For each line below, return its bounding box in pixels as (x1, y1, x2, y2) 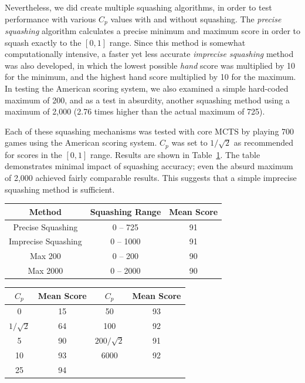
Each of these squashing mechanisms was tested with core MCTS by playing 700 (5, 125, 294, 137)
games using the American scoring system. (5, 136, 157, 149)
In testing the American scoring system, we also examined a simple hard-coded (5, 82, 289, 95)
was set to (171, 136, 208, 149)
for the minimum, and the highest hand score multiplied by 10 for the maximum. (5, 70, 296, 83)
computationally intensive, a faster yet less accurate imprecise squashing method (5, 48, 294, 60)
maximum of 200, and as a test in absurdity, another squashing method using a (5, 93, 290, 106)
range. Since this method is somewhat (109, 36, 246, 48)
